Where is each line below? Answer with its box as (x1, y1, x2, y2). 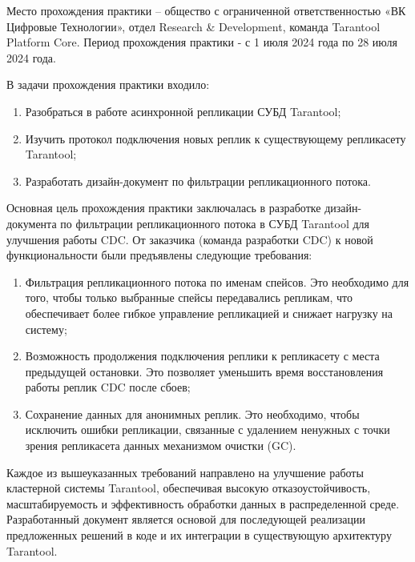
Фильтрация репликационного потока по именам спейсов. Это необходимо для (25, 273, 409, 290)
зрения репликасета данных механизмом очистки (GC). (25, 437, 296, 454)
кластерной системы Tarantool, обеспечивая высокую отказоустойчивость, (6, 480, 371, 496)
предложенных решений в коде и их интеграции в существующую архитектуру (6, 527, 392, 544)
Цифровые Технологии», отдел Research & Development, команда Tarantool (6, 18, 381, 34)
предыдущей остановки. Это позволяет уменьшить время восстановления (25, 363, 384, 379)
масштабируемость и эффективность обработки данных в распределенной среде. (6, 495, 400, 512)
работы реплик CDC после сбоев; (25, 379, 191, 395)
